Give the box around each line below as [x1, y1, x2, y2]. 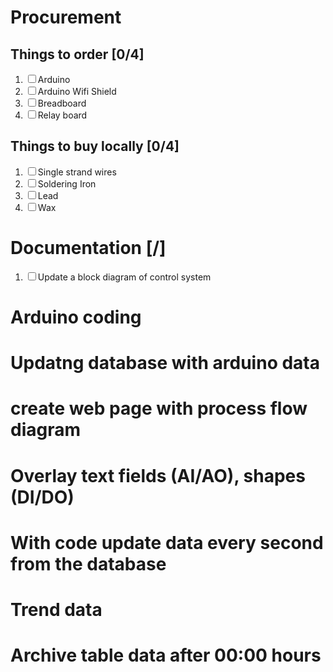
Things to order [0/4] [10, 46, 145, 63]
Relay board [37, 109, 88, 121]
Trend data [10, 598, 103, 621]
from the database [10, 552, 167, 575]
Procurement [10, 6, 122, 29]
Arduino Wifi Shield [37, 86, 117, 97]
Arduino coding [10, 306, 142, 328]
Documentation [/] [10, 237, 167, 259]
